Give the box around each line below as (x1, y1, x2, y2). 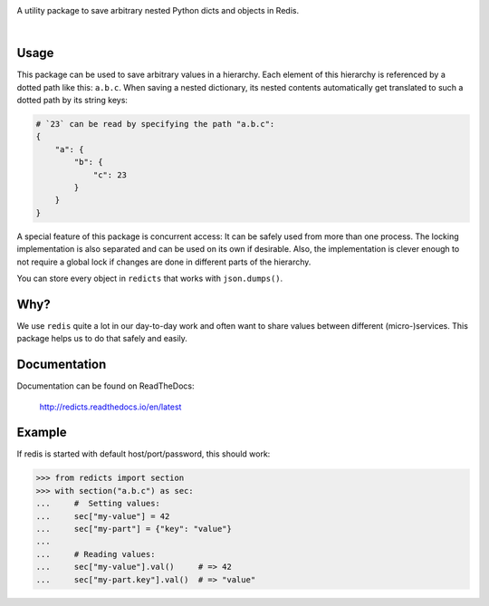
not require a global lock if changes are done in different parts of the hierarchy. (16, 256, 312, 267)
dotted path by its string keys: (16, 95, 129, 106)
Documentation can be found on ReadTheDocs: (16, 380, 195, 391)
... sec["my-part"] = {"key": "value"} (35, 524, 233, 534)
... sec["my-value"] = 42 (35, 511, 170, 521)
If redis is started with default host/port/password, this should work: (16, 448, 271, 459)
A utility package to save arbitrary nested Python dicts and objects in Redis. (16, 5, 299, 15)
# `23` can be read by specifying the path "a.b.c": (35, 119, 275, 130)
